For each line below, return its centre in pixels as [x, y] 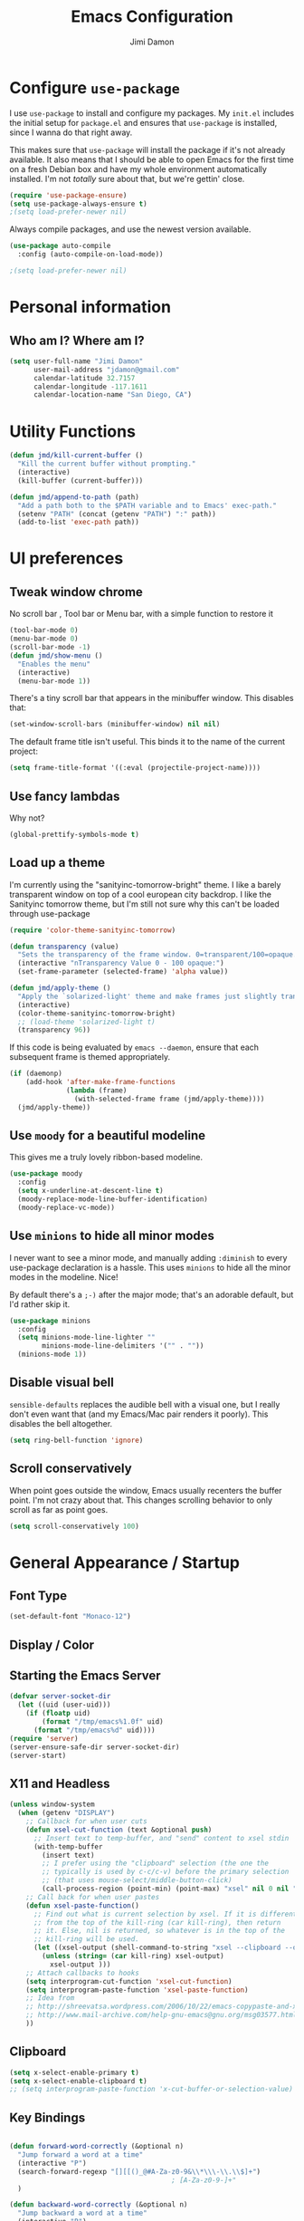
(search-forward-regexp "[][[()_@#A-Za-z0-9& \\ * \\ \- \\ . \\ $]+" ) [139, 2171]
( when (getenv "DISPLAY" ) [66, 1813]
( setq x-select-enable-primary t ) [75, 2072]
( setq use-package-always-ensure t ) [78, 204]
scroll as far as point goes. [59, 1509]
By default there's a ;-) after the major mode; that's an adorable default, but [152, 1294]
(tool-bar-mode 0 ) [44, 630]
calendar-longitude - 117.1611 [90, 387]
